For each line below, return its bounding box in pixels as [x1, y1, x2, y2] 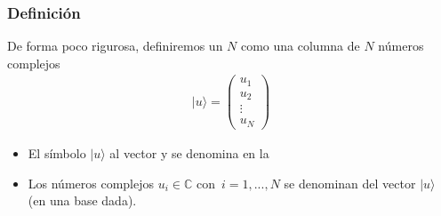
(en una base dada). [28, 191, 137, 210]
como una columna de [240, 36, 360, 55]
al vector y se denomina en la [109, 144, 269, 162]
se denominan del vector [284, 173, 416, 192]
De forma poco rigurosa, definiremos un [7, 36, 223, 55]
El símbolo [28, 144, 86, 162]
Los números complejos [28, 173, 155, 192]
